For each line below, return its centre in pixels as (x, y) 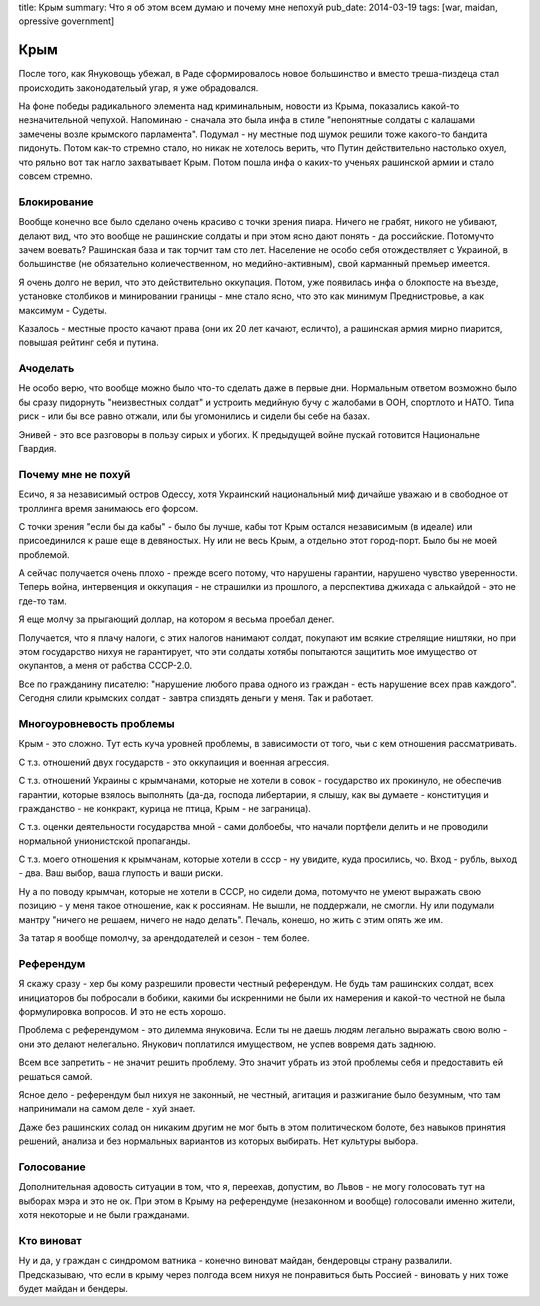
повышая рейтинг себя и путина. (88, 342)
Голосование (52, 1167)
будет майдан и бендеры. (73, 1288)
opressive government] (66, 21)
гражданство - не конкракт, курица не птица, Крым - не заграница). (165, 808)
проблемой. (44, 554)
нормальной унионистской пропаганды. (104, 841)
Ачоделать (46, 368)
